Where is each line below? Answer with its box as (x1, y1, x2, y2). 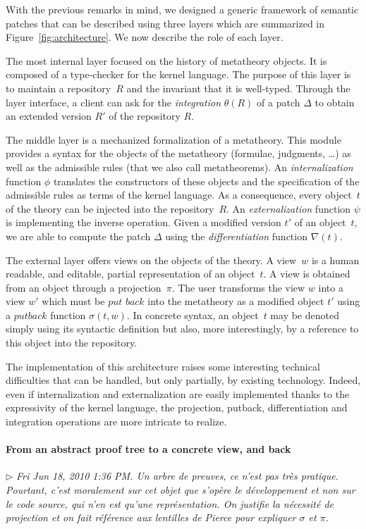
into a (318, 280, 343, 294)
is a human (311, 252, 360, 267)
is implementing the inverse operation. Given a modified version (6, 215, 281, 230)
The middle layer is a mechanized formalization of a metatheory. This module (6, 132, 341, 147)
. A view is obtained (263, 266, 350, 281)
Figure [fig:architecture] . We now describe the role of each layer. (6, 30, 283, 44)
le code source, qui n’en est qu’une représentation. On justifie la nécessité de (6, 496, 334, 511)
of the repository (109, 108, 181, 123)
